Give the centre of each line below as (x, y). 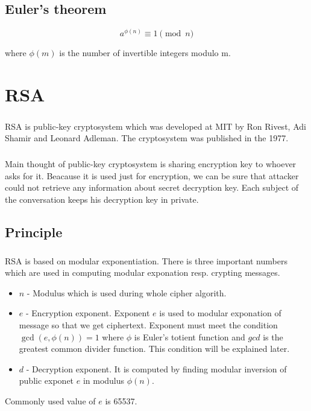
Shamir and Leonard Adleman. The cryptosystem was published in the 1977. (147, 138)
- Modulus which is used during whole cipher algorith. (127, 292)
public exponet (46, 381)
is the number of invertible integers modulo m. (145, 53)
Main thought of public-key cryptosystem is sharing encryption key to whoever (151, 164)
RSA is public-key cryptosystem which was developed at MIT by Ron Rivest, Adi (155, 126)
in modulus (104, 381)
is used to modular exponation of (220, 313)
